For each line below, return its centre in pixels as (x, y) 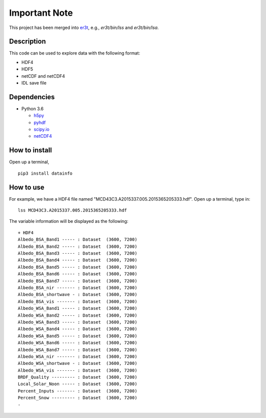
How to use (27, 187)
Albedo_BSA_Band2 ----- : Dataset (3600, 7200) (78, 246)
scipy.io (42, 129)
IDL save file (34, 83)
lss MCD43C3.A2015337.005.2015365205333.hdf (73, 210)
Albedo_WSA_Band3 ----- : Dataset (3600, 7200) (78, 322)
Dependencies (32, 97)
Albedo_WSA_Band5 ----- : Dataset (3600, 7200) (78, 336)
